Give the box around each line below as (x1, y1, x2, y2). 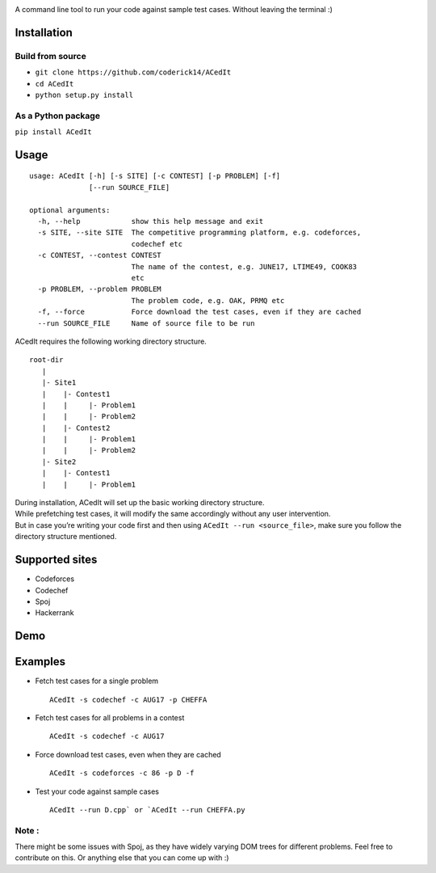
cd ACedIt (35, 79, 74, 88)
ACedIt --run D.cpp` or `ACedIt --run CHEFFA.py (49, 805, 245, 814)
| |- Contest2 (41, 423, 111, 432)
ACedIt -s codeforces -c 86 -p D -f (49, 769, 195, 778)
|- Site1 (41, 378, 77, 387)
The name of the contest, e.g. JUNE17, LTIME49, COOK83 (131, 262, 358, 271)
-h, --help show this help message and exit (37, 217, 264, 226)
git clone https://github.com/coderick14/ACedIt (35, 68, 232, 77)
